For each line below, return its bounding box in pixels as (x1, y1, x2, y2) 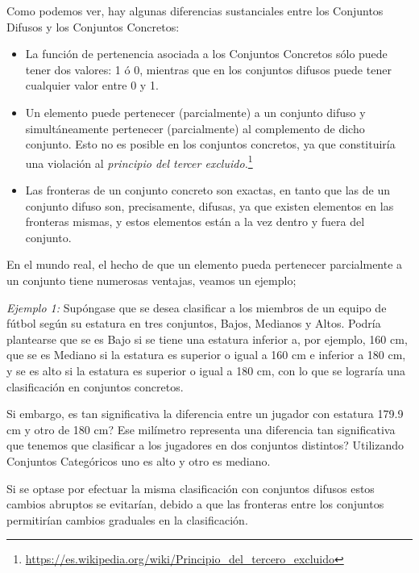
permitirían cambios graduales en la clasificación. (6, 511, 248, 528)
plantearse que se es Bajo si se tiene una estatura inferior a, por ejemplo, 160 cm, (6, 330, 408, 347)
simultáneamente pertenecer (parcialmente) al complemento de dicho (25, 119, 365, 136)
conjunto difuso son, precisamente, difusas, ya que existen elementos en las (25, 197, 394, 214)
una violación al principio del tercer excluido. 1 (25, 152, 253, 171)
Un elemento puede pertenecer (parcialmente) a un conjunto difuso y (25, 103, 366, 120)
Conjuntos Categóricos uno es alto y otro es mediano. (6, 452, 271, 469)
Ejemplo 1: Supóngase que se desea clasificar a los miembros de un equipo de (6, 299, 387, 316)
